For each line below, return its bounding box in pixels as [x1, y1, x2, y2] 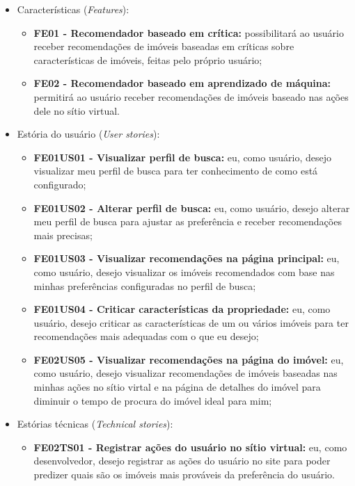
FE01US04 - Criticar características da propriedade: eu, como [33, 302, 331, 316]
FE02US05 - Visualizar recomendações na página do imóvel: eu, [33, 352, 344, 366]
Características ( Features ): [17, 2, 129, 16]
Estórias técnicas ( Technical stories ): [17, 416, 173, 431]
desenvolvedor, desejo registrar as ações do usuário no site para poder [33, 453, 331, 468]
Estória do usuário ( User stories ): [17, 127, 160, 141]
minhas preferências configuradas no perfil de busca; [33, 278, 256, 293]
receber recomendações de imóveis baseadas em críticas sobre [33, 39, 294, 54]
